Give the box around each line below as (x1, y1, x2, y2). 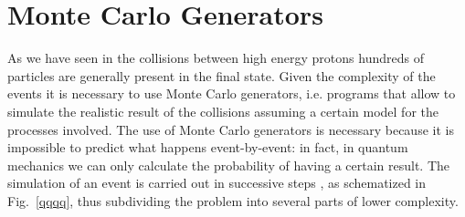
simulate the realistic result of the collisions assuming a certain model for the (7, 101, 439, 120)
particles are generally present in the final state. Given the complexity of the (7, 66, 436, 85)
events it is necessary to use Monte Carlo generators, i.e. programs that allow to (7, 84, 456, 103)
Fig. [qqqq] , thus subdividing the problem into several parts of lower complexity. (7, 191, 459, 210)
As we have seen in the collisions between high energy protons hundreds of (7, 48, 424, 67)
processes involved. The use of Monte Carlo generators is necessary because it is (7, 119, 454, 139)
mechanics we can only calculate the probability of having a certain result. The (7, 155, 450, 174)
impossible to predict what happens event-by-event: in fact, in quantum (7, 138, 408, 157)
